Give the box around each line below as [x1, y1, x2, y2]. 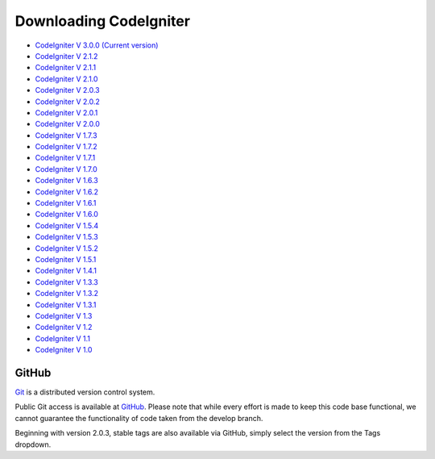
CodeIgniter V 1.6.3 [35, 176, 98, 186]
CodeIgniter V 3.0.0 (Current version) [35, 40, 159, 50]
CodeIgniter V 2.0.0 [35, 119, 100, 129]
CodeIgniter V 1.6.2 [35, 186, 98, 197]
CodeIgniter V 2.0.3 [35, 86, 100, 95]
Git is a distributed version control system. [14, 387, 155, 397]
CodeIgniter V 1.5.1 [35, 254, 97, 264]
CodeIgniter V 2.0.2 [35, 97, 101, 106]
